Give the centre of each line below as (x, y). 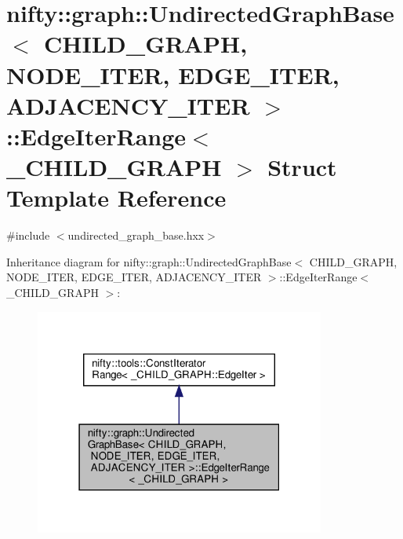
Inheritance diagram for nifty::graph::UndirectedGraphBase (149, 261)
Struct (302, 167)
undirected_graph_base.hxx (136, 235)
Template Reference (116, 198)
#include (28, 235)
